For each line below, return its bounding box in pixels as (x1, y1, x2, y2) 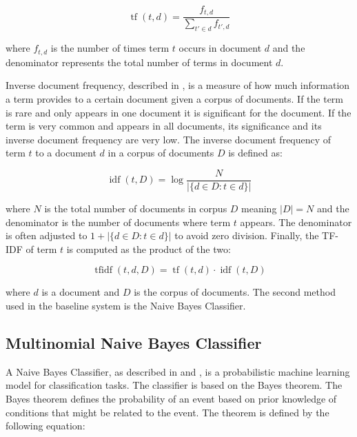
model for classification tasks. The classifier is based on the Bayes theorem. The (6, 378, 343, 392)
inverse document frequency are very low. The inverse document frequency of (6, 132, 331, 146)
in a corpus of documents (108, 145, 214, 160)
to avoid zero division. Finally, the (174, 228, 319, 243)
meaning (241, 201, 277, 215)
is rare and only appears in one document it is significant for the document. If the (6, 105, 351, 119)
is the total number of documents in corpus (44, 201, 227, 215)
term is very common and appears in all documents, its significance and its (6, 119, 322, 133)
